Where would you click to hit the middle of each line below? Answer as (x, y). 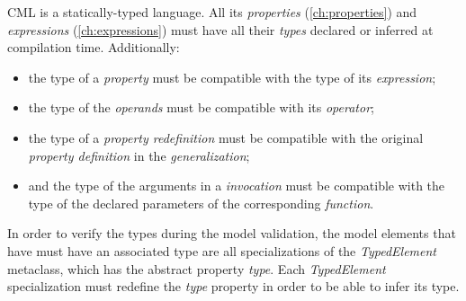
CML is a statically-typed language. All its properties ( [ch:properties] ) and (212, 12)
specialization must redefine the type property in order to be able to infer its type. (233, 286)
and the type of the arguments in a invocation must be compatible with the (237, 186)
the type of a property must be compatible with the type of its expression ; (232, 77)
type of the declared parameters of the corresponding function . (201, 203)
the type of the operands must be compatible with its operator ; (201, 107)
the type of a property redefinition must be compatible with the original (226, 137)
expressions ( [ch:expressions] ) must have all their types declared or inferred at (220, 29)
